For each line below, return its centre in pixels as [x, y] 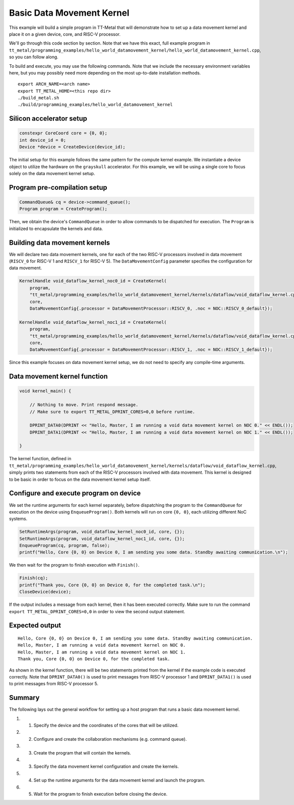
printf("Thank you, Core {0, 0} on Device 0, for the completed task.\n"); [112, 585]
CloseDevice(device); [45, 592]
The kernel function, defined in [40, 459]
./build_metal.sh [38, 98]
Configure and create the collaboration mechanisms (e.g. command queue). [110, 739]
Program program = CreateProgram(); [63, 209]
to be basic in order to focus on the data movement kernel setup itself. [80, 479]
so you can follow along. [34, 57]
